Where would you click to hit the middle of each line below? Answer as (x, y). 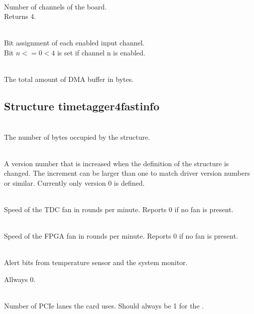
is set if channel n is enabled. (101, 52)
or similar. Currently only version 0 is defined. (74, 182)
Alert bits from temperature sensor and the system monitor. (96, 262)
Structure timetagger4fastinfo (82, 106)
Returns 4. (20, 16)
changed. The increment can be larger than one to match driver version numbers (127, 173)
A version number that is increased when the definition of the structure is (117, 163)
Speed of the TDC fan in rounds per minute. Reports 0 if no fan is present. (119, 209)
